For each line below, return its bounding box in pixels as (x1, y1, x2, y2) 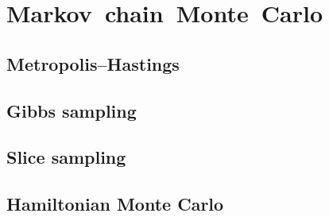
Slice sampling (6, 145, 126, 169)
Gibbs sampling (6, 98, 137, 122)
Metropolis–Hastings (6, 51, 180, 76)
